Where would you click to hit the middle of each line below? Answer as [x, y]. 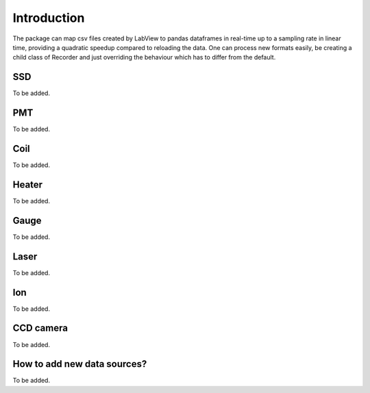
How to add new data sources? [80, 364]
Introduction [49, 18]
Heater [28, 185]
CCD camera [40, 328]
